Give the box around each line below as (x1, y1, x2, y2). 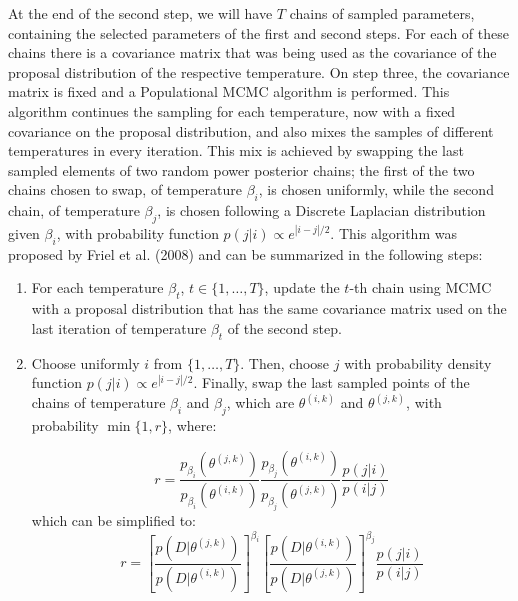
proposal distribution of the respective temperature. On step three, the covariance (8, 61, 510, 82)
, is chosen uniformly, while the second (258, 179, 494, 200)
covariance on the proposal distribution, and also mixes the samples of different (8, 120, 494, 141)
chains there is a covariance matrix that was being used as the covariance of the (8, 42, 497, 63)
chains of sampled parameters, (289, 3, 475, 23)
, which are (226, 392, 295, 413)
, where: (168, 414, 217, 435)
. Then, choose (240, 352, 330, 373)
